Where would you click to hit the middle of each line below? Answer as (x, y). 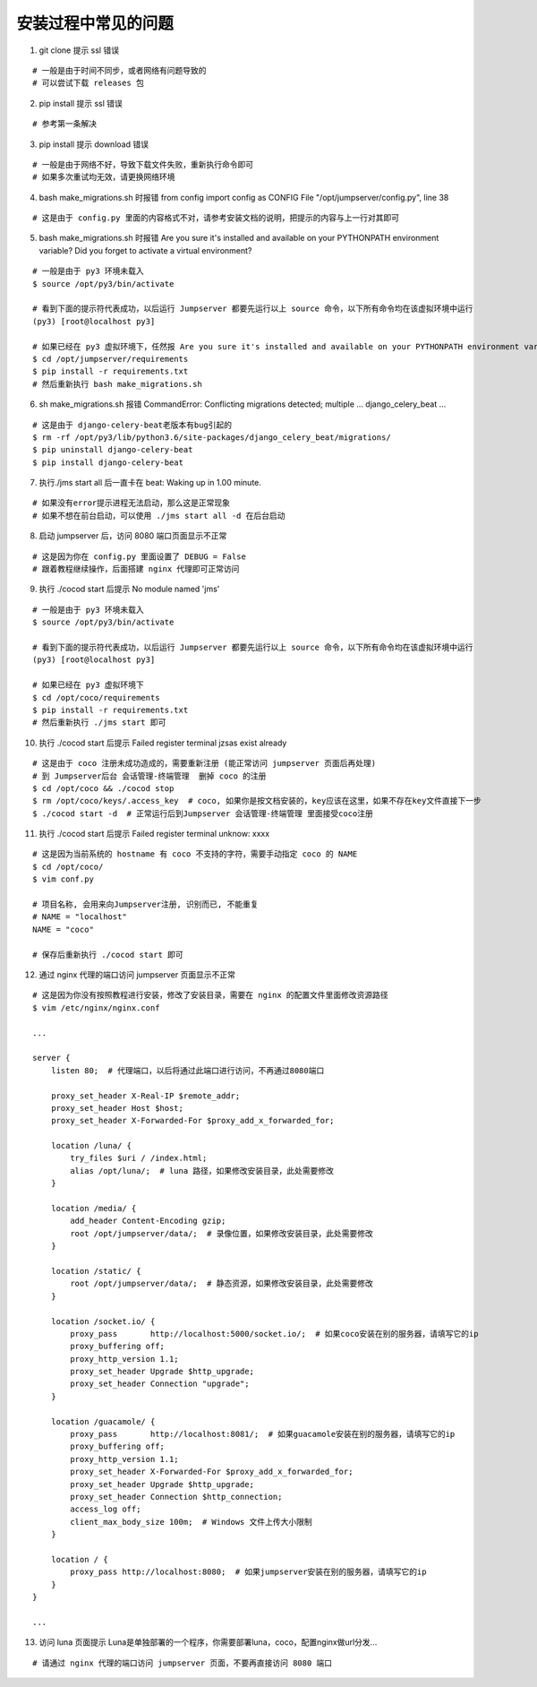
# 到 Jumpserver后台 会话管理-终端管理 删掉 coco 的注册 (149, 776)
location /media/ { (94, 1209)
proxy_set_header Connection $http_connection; (176, 1497)
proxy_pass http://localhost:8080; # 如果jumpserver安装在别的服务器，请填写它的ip (248, 1572)
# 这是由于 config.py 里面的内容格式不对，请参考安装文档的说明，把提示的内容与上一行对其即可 (216, 218)
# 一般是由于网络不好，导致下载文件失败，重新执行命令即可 (143, 164)
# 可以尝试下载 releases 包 (89, 83)
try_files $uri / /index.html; (139, 1158)
